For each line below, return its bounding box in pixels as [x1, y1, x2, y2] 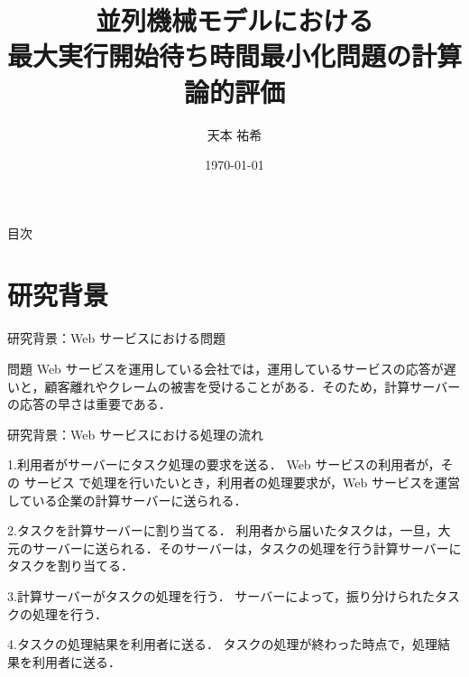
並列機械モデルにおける [95, 2, 373, 39]
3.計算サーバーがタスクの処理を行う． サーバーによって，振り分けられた [7, 586, 436, 605]
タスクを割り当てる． [7, 556, 133, 575]
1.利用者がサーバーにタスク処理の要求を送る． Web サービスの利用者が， [7, 455, 441, 474]
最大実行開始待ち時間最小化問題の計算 [7, 37, 463, 74]
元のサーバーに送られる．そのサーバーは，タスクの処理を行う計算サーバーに [7, 538, 462, 557]
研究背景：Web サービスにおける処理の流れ [7, 424, 263, 443]
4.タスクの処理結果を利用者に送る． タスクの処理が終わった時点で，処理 [7, 635, 438, 654]
